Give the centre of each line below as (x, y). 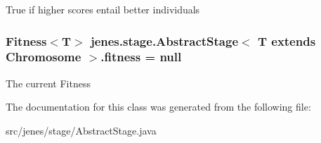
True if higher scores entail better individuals (103, 9)
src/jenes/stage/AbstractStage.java (81, 130)
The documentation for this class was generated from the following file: (158, 107)
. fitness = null (141, 57)
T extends (287, 41)
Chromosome (44, 57)
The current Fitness (48, 83)
